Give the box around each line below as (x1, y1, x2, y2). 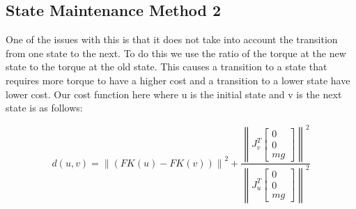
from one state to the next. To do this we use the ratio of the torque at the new (6, 45, 346, 60)
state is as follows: (6, 100, 83, 115)
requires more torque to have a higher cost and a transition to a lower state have (6, 72, 350, 87)
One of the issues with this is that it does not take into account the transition (6, 32, 338, 47)
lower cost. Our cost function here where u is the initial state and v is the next (6, 86, 342, 101)
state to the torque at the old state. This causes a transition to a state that (6, 59, 327, 74)
